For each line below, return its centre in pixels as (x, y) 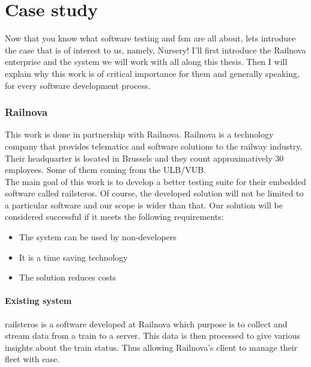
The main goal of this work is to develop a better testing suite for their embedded (155, 181)
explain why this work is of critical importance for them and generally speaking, (152, 73)
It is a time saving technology (73, 257)
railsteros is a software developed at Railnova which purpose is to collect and (146, 323)
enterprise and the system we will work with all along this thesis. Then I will (146, 62)
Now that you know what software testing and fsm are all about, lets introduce (150, 38)
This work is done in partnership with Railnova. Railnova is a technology (139, 134)
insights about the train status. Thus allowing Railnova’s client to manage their (151, 347)
